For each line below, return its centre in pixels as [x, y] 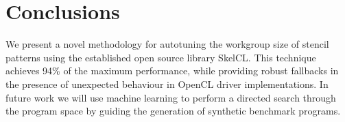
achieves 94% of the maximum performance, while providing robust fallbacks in [172, 71]
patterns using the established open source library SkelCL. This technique [161, 57]
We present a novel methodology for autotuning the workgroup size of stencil [167, 44]
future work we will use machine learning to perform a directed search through [171, 97]
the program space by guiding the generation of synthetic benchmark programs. [173, 111]
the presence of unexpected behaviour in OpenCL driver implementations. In [167, 83]
